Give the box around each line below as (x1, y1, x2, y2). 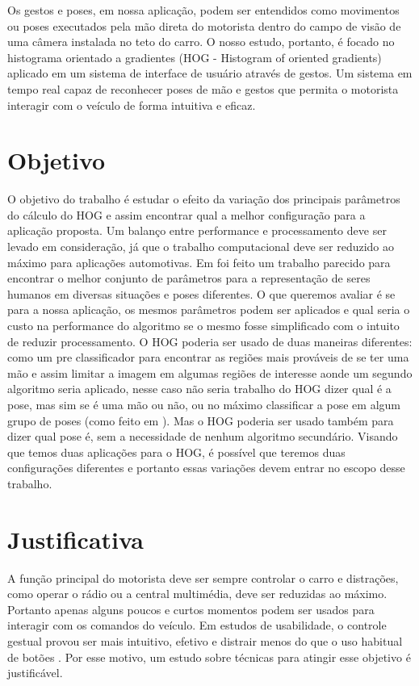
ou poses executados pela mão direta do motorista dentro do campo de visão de (7, 17, 401, 34)
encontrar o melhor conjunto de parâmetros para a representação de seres (7, 270, 371, 287)
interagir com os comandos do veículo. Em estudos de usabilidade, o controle (7, 617, 387, 634)
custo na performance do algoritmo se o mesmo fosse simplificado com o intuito (7, 317, 400, 334)
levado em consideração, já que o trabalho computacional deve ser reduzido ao (7, 238, 395, 255)
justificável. (7, 664, 63, 681)
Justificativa (7, 522, 144, 555)
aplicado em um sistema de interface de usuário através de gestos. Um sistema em (7, 65, 413, 82)
